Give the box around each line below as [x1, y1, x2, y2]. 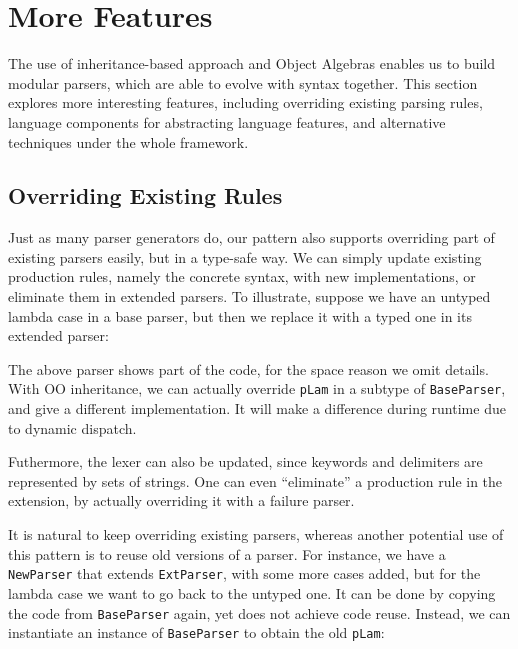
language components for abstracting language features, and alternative [8, 111, 446, 132]
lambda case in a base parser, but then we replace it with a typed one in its [8, 305, 472, 326]
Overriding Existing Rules [8, 180, 283, 211]
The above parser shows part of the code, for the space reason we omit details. [8, 358, 489, 379]
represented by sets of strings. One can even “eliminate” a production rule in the [8, 470, 503, 491]
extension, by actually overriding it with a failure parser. [8, 490, 355, 511]
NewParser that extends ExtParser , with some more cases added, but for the [8, 563, 481, 584]
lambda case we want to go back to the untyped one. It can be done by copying [8, 582, 496, 603]
